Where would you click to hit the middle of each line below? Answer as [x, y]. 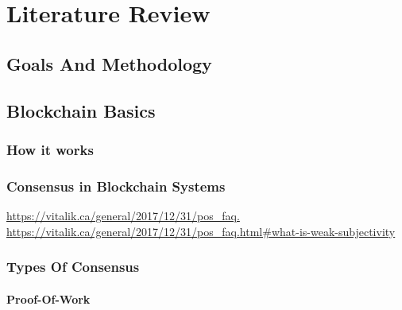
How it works [50, 149]
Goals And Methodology [109, 63]
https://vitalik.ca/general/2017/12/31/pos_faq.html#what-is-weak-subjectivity [201, 231]
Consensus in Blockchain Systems [116, 186]
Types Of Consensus [73, 267]
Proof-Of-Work [48, 298]
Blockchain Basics [81, 110]
